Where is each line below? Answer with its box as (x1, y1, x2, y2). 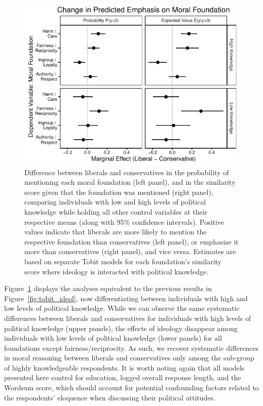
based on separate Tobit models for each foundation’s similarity (24, 256, 222, 266)
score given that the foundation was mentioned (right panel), (24, 186, 213, 197)
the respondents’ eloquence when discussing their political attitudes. (4, 392, 216, 402)
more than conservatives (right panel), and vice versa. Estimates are (24, 246, 236, 257)
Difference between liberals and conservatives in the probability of (24, 167, 229, 177)
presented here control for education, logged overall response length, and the (4, 372, 241, 383)
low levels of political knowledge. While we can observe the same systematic (4, 303, 240, 313)
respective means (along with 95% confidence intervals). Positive (24, 216, 224, 227)
